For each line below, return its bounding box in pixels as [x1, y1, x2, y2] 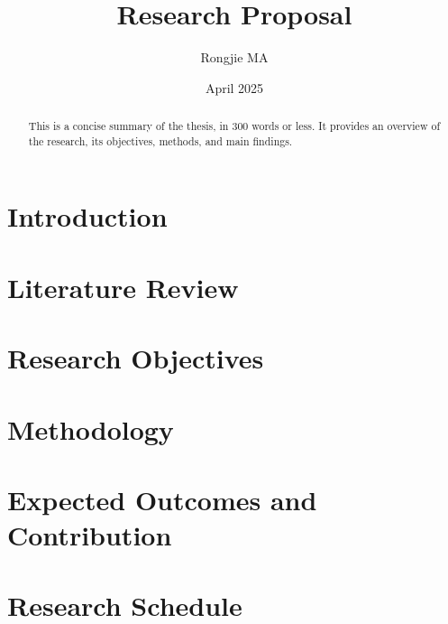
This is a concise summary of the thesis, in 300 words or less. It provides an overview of [28, 118, 441, 134]
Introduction [7, 198, 168, 235]
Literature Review [7, 268, 239, 305]
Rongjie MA [200, 48, 269, 67]
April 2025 [205, 78, 264, 97]
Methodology [7, 410, 174, 447]
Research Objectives [7, 340, 264, 377]
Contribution [7, 517, 172, 554]
